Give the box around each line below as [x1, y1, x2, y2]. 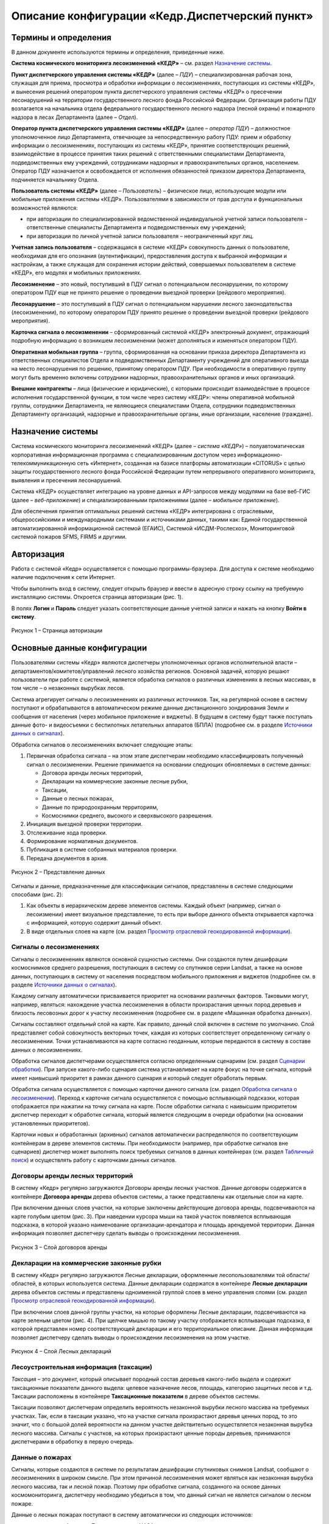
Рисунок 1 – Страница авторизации [11, 627, 103, 634]
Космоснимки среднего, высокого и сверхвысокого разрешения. [41, 811, 213, 819]
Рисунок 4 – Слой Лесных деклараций [11, 1348, 112, 1355]
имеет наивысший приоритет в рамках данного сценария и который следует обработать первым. [11, 1074, 267, 1081]
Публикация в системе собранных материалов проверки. [26, 846, 178, 853]
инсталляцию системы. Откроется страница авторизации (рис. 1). [11, 593, 183, 600]
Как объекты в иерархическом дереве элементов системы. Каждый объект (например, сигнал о [26, 902, 281, 910]
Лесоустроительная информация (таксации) [11, 1362, 152, 1371]
